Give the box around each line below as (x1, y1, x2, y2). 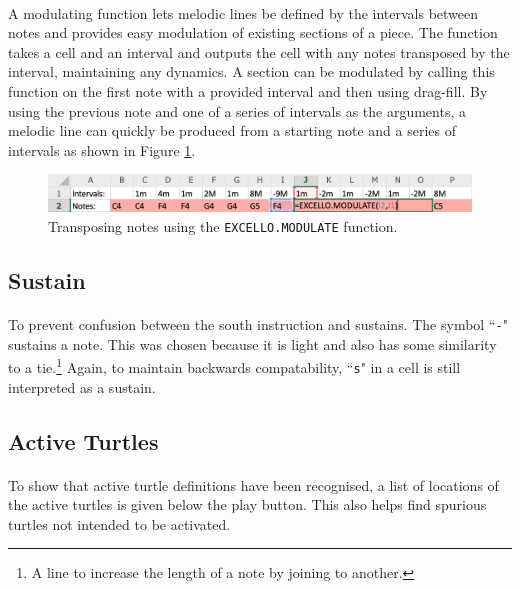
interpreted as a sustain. (8, 376, 156, 397)
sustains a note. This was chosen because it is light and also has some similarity (8, 333, 497, 354)
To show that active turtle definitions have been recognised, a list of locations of (8, 474, 499, 495)
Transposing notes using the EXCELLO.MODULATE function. (48, 216, 398, 237)
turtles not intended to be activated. (8, 513, 231, 534)
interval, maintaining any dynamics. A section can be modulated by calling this (8, 61, 495, 82)
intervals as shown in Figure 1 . (8, 139, 196, 160)
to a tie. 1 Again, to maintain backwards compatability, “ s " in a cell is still (8, 354, 461, 377)
